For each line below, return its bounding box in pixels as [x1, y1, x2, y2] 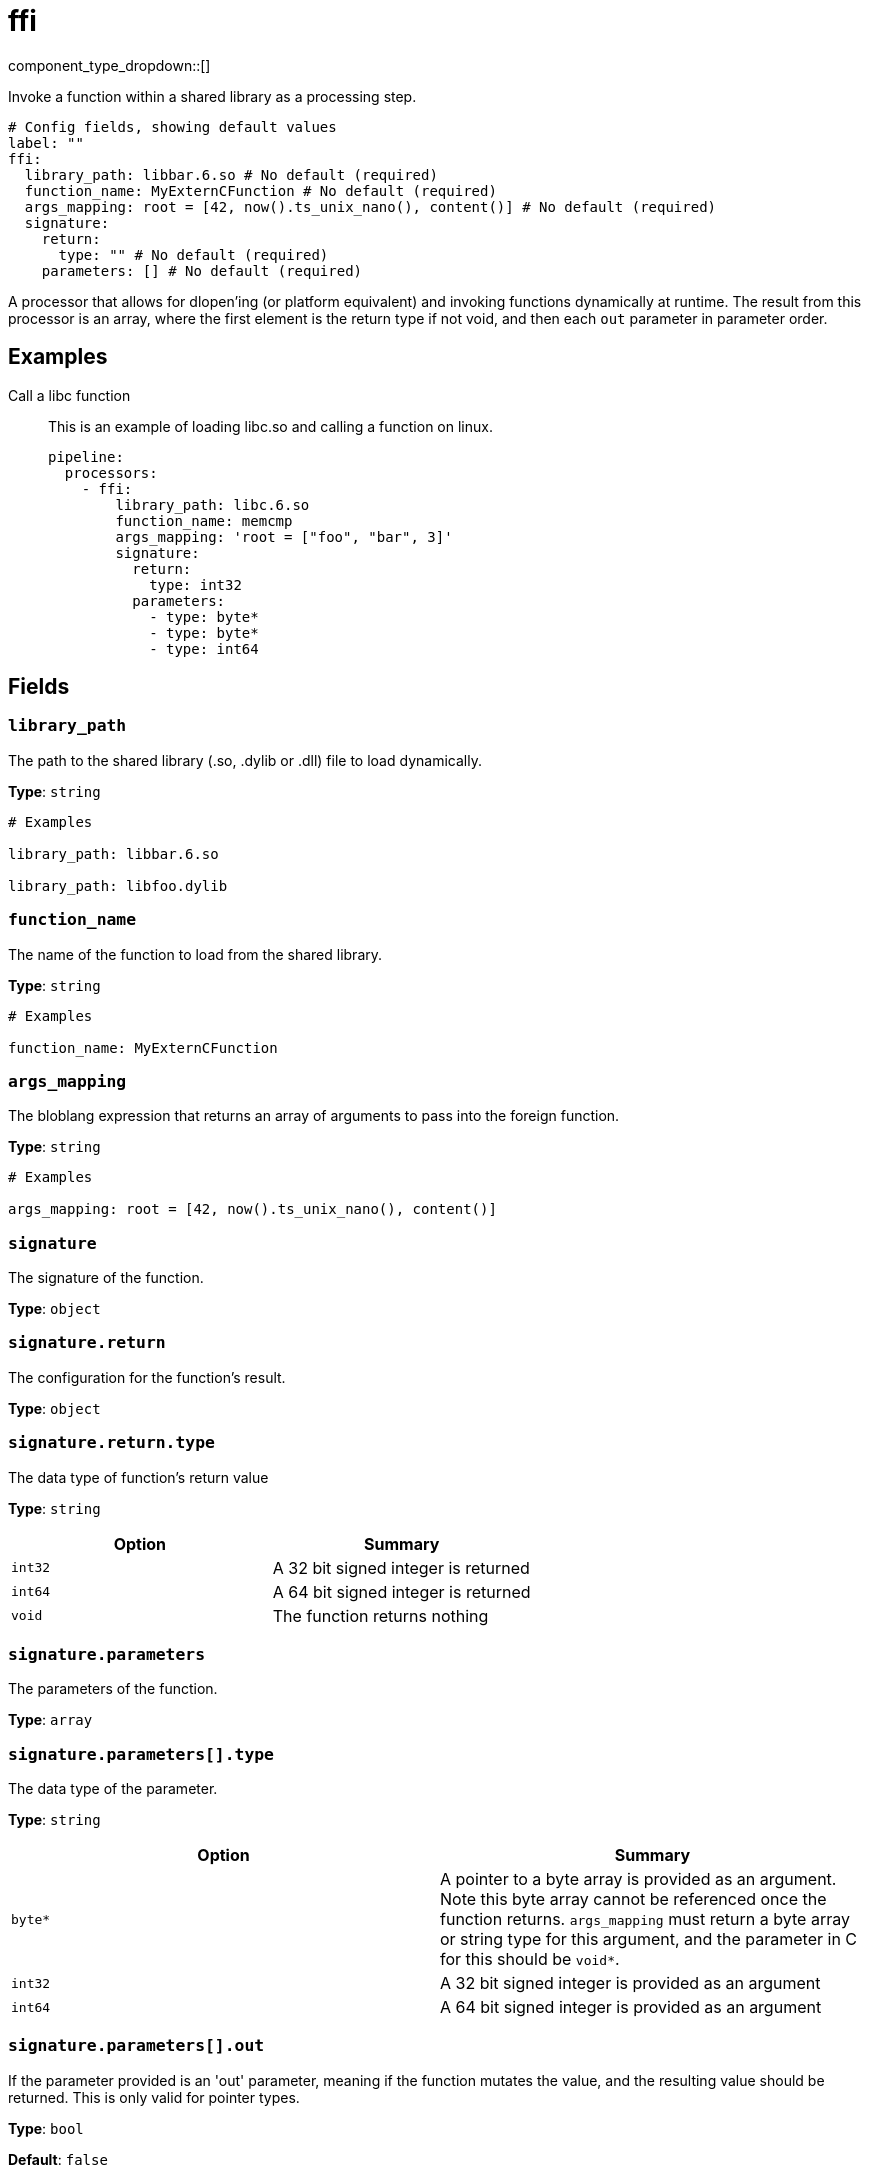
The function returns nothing [272, 1605, 489, 1626]
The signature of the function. [8, 1269, 204, 1287]
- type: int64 [149, 640, 259, 657]
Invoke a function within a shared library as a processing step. [8, 87, 417, 105]
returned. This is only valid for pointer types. [8, 2088, 300, 2106]
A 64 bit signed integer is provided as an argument [440, 1997, 822, 2018]
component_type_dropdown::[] [8, 56, 211, 74]
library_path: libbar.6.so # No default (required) [24, 166, 438, 183]
